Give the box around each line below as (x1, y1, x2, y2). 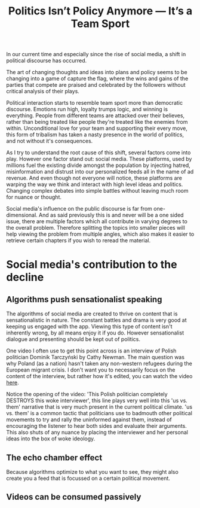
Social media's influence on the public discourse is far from (6, 205, 152, 212)
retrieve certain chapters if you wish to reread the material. (6, 237, 151, 244)
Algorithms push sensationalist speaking (6, 294, 162, 305)
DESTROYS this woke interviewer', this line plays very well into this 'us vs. (6, 397, 188, 404)
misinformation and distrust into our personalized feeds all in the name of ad (6, 168, 194, 175)
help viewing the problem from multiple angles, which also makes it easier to (6, 230, 195, 238)
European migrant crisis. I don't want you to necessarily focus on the (6, 366, 176, 373)
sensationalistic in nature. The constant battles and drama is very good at (6, 317, 187, 324)
